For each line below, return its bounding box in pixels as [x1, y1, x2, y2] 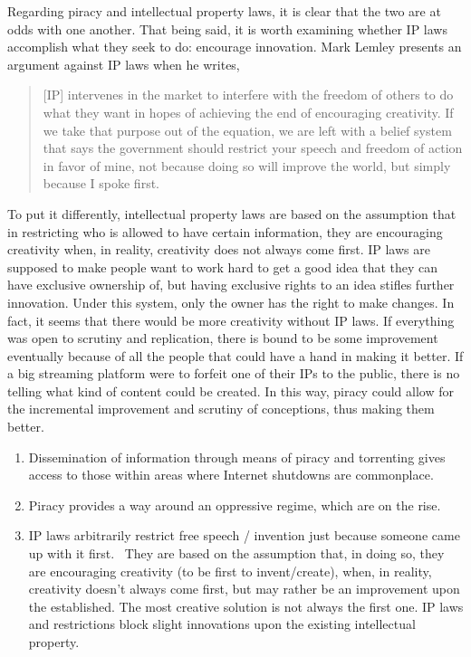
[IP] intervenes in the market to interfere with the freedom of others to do [43, 85, 454, 104]
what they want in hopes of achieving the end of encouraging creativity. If [43, 102, 454, 121]
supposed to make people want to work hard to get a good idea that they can [7, 257, 438, 276]
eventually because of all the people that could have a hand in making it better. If [7, 346, 464, 365]
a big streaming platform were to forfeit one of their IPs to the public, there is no [7, 364, 460, 383]
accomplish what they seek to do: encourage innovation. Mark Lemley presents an [7, 37, 462, 56]
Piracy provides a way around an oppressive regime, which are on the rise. [28, 495, 441, 514]
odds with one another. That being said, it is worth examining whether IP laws [7, 19, 447, 38]
